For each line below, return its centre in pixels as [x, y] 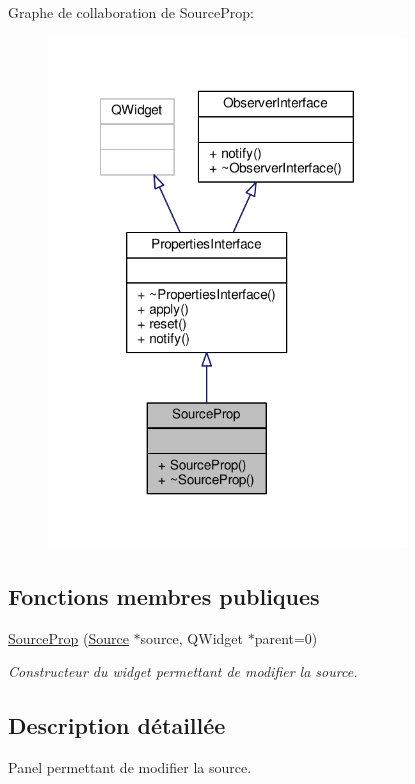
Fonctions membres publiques [164, 596]
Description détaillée [117, 725]
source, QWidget [191, 637]
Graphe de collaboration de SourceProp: [131, 12]
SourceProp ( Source [68, 637]
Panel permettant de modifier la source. [130, 767]
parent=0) [286, 637]
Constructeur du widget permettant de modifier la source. [183, 671]
